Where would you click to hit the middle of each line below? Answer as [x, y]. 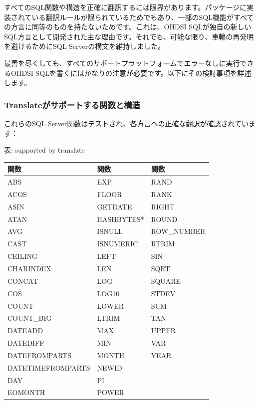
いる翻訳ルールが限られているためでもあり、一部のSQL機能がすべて [143, 17]
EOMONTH [26, 392]
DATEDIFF [26, 343]
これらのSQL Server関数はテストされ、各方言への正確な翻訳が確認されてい [126, 123]
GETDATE [115, 206]
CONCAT [23, 281]
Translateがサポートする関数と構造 [72, 104]
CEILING [22, 256]
